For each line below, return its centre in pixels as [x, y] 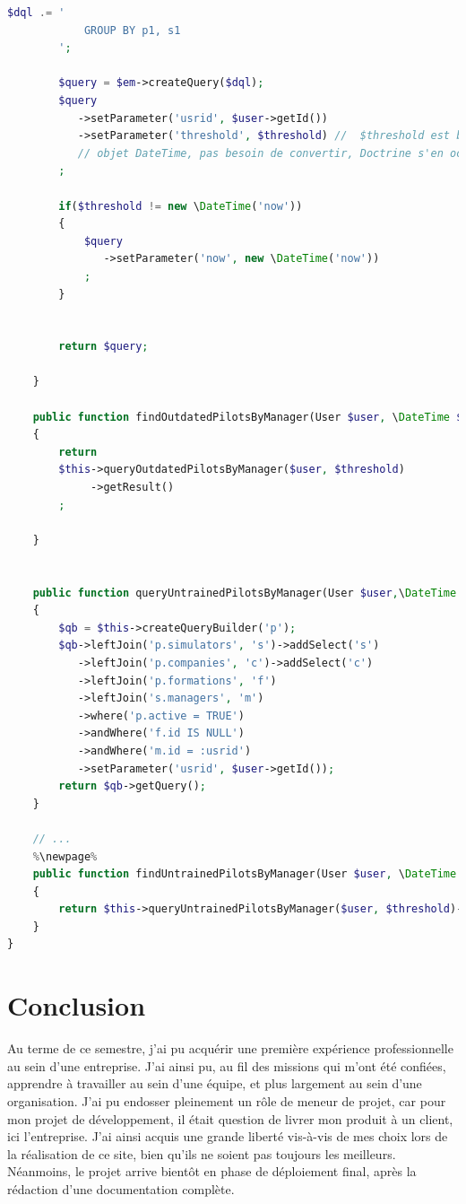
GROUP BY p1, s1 [132, 30]
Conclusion [77, 1005]
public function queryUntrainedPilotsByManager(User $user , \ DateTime [245, 593]
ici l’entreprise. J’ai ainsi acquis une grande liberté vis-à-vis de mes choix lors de [228, 1136]
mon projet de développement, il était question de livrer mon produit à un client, [230, 1118]
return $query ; [104, 347]
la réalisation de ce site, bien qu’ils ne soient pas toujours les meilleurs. [202, 1153]
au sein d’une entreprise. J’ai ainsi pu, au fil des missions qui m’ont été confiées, [227, 1065]
